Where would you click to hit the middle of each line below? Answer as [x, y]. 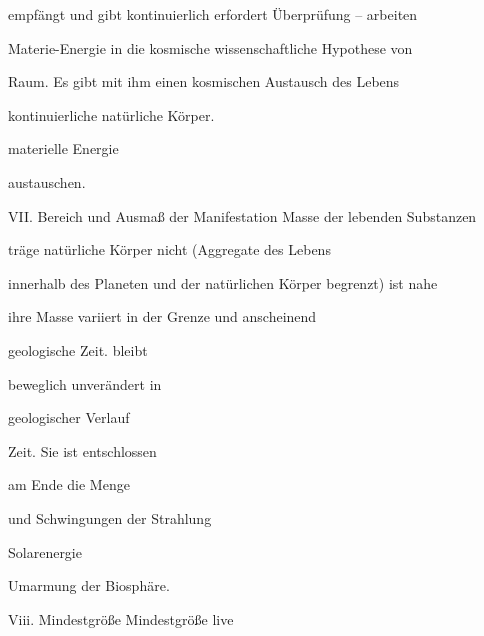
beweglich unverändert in [85, 383]
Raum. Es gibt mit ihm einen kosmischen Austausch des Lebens [204, 81]
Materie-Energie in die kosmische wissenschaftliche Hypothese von [210, 47]
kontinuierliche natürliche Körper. [111, 114]
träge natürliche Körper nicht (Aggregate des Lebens [169, 249]
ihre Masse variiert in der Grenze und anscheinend [162, 316]
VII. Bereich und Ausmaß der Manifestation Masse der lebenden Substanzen [242, 215]
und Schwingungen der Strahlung [110, 517]
